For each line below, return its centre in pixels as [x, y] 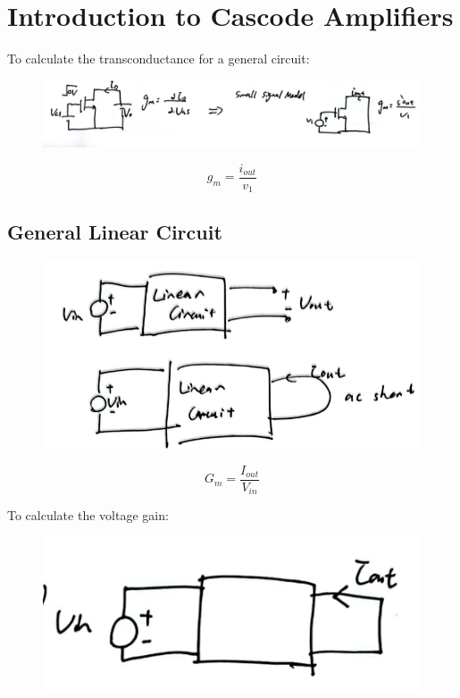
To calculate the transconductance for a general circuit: [159, 59]
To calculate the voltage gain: [88, 515]
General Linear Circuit [115, 231]
